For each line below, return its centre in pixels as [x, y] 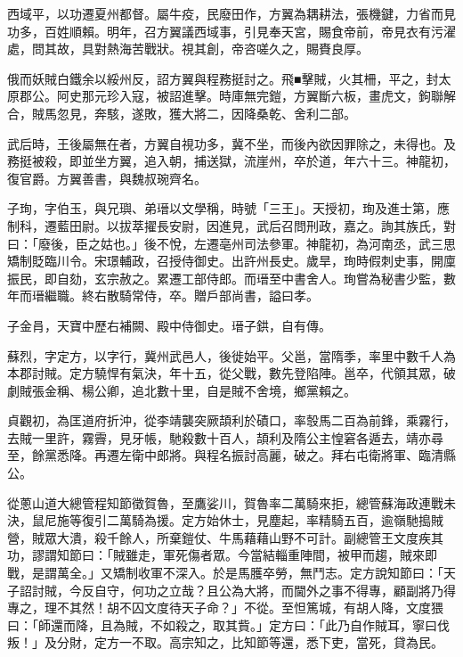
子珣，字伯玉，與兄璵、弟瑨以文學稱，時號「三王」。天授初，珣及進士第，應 [228, 208]
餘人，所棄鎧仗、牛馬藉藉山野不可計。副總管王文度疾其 [281, 537]
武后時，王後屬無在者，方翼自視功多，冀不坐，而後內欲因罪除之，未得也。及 [231, 143]
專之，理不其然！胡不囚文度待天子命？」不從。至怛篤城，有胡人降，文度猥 [225, 608]
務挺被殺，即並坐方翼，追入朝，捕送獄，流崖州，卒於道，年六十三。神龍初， [231, 161]
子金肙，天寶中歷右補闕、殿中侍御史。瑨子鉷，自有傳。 [169, 325]
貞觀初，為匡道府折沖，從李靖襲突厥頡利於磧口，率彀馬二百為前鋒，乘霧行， [231, 420]
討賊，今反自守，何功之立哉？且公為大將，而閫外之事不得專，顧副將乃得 [244, 590]
